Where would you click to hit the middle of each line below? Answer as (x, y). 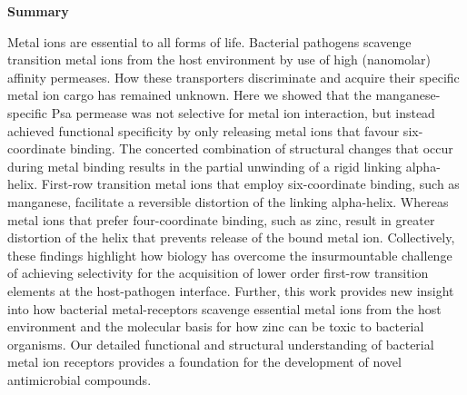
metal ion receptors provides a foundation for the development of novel (204, 362)
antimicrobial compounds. (79, 379)
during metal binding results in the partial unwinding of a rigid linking (205, 166)
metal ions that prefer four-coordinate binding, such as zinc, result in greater (221, 219)
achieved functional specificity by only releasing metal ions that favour (204, 130)
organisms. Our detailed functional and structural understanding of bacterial (221, 344)
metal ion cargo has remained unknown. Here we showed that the (189, 95)
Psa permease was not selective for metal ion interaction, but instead (243, 112)
